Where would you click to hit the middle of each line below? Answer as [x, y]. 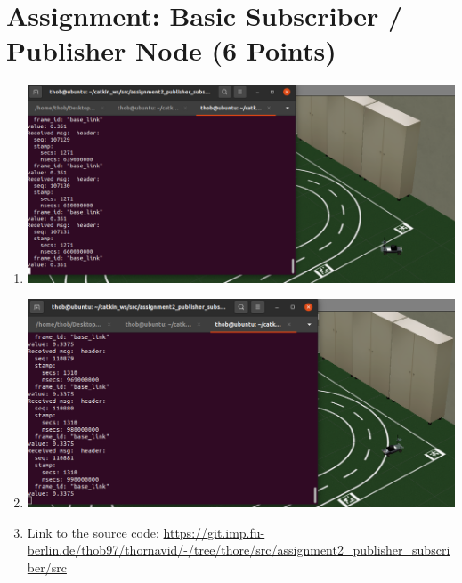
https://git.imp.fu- [214, 532]
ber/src [47, 567]
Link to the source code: [93, 532]
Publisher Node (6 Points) [171, 50]
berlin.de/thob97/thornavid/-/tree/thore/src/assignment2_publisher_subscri [239, 550]
